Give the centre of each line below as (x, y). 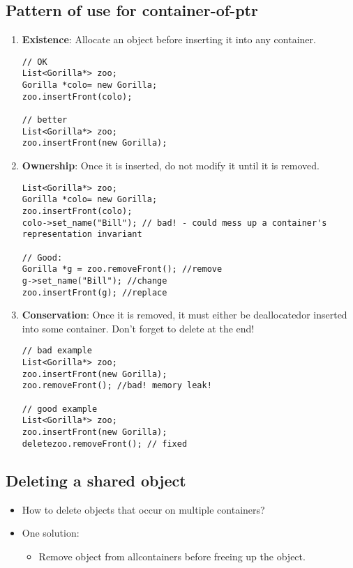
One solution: (51, 533)
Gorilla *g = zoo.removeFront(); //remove (122, 269)
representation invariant (82, 235)
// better (45, 120)
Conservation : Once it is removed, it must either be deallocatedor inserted (185, 315)
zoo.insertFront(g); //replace (95, 292)
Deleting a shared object (96, 480)
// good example (60, 409)
